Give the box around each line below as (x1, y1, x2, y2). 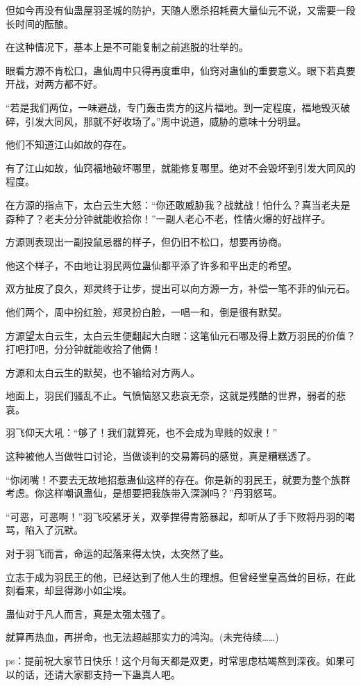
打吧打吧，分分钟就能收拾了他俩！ (6, 342, 161, 356)
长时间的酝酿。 (6, 16, 74, 31)
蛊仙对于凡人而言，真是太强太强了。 (6, 606, 171, 621)
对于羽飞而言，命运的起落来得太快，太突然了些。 (6, 546, 229, 561)
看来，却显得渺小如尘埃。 (15, 583, 132, 598)
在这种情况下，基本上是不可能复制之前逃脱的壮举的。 (6, 40, 249, 54)
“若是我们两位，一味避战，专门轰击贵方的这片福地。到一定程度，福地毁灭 (6, 99, 341, 114)
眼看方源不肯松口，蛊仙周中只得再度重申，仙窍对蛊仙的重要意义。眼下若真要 (6, 63, 355, 77)
